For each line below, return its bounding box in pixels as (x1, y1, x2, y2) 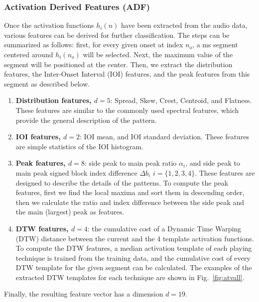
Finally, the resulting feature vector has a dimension (4, 289, 163, 299)
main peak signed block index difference (15, 167, 137, 178)
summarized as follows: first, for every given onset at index (4, 39, 183, 50)
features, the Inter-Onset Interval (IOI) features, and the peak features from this (4, 69, 250, 79)
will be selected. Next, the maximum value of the (83, 49, 233, 59)
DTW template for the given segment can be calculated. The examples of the (15, 262, 252, 273)
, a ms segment (192, 39, 238, 50)
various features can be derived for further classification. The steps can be (4, 29, 230, 40)
